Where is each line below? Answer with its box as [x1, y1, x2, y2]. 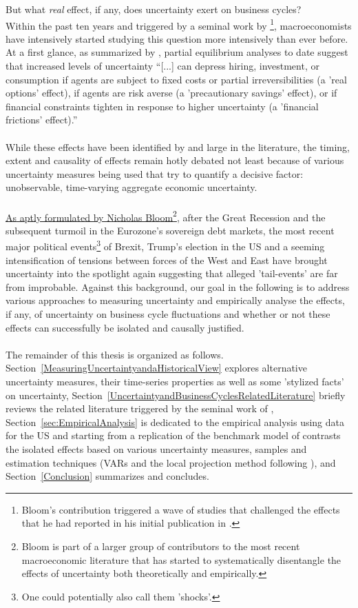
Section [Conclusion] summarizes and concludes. [6, 469, 209, 483]
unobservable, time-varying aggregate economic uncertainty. [6, 180, 257, 194]
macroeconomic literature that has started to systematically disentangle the [21, 552, 341, 567]
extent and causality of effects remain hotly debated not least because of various [6, 153, 344, 168]
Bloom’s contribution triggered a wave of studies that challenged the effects [21, 502, 340, 516]
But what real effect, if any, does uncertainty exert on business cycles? [6, 2, 302, 16]
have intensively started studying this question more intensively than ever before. [6, 31, 348, 45]
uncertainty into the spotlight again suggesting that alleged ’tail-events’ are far [6, 266, 338, 281]
